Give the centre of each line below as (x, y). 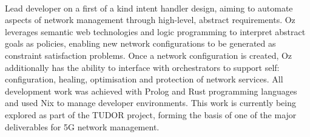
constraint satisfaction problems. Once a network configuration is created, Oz (149, 55)
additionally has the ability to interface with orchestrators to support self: (142, 67)
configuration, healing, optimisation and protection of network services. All (144, 79)
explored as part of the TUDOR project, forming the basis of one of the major (151, 114)
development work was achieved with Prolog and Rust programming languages (151, 91)
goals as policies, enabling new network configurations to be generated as (140, 43)
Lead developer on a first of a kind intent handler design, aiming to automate (149, 8)
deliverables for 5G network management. (82, 126)
